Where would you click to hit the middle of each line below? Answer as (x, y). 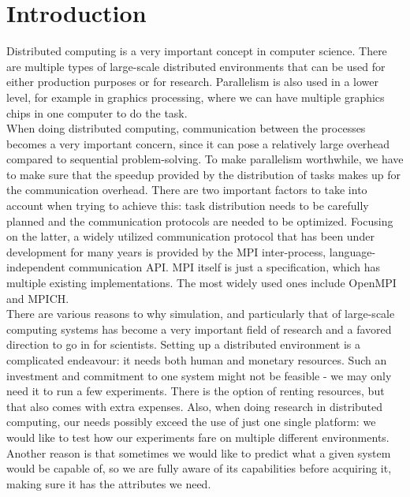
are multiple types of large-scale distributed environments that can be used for (196, 66)
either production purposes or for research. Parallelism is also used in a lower (193, 82)
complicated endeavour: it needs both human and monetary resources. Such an (197, 360)
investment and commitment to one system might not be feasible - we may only (199, 375)
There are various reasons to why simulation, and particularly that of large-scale (201, 314)
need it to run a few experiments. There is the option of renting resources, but (196, 391)
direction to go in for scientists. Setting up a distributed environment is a (183, 344)
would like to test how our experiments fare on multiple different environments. (198, 437)
